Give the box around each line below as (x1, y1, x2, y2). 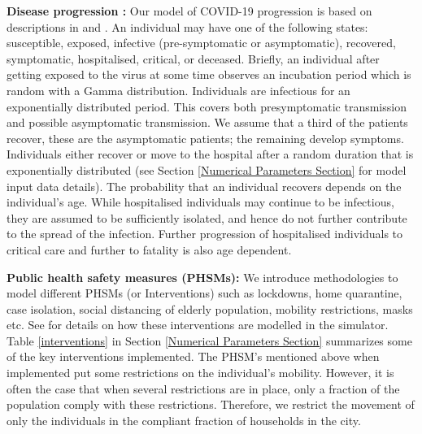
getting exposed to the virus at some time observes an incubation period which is (7, 66, 411, 83)
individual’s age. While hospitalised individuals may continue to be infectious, (7, 193, 394, 210)
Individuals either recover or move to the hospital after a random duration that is (7, 145, 414, 163)
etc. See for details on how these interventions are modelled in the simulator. (7, 316, 389, 333)
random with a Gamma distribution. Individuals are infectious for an (7, 81, 350, 98)
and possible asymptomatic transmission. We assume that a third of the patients (7, 114, 408, 131)
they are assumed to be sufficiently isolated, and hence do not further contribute (7, 209, 407, 226)
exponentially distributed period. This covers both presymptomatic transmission (7, 98, 407, 115)
